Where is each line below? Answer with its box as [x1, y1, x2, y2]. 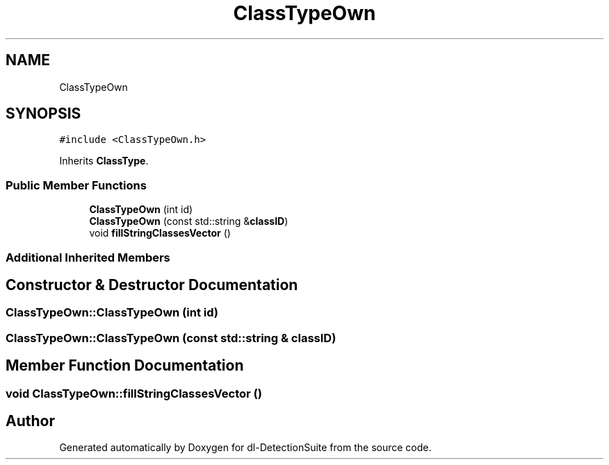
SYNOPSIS [6, 105, 81, 123]
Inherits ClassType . [59, 155, 149, 167]
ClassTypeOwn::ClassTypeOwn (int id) [6, 305, 218, 320]
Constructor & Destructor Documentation [6, 276, 298, 294]
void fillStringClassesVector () [89, 227, 231, 239]
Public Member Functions [6, 178, 147, 192]
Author [6, 412, 55, 430]
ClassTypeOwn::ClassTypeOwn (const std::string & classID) [6, 330, 336, 345]
